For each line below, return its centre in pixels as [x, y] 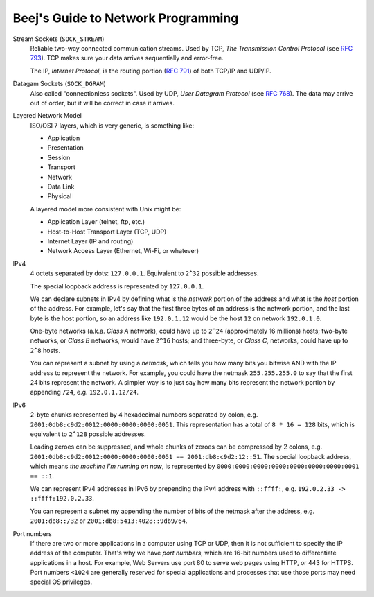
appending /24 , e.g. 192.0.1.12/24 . [84, 392]
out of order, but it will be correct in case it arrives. [102, 103]
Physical [60, 196]
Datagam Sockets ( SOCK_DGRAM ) [60, 84]
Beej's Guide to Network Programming [126, 18]
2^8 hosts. [45, 350]
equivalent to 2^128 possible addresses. [88, 434]
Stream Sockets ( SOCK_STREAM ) [59, 39]
